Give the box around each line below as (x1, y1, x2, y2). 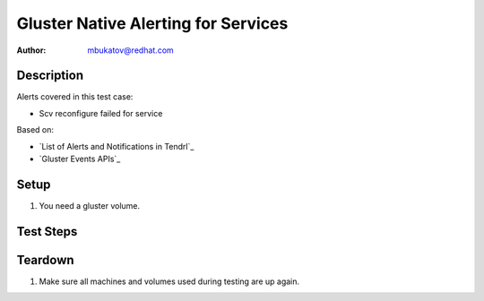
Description (16, 68, 84, 83)
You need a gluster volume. (39, 200, 141, 211)
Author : (16, 45, 47, 56)
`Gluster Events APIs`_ (39, 153, 121, 165)
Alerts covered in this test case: (16, 91, 134, 102)
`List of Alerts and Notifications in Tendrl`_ (39, 141, 194, 151)
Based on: (16, 125, 54, 135)
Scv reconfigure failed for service (39, 107, 163, 118)
